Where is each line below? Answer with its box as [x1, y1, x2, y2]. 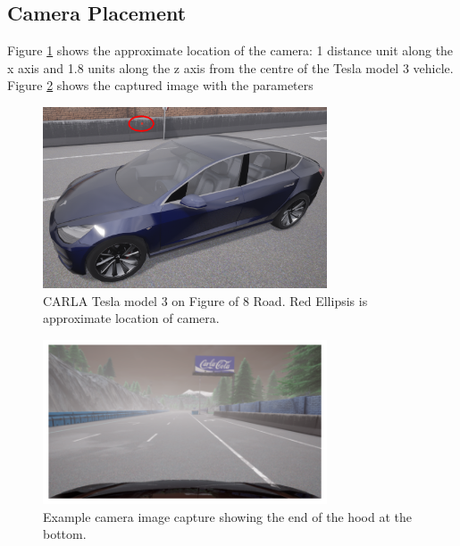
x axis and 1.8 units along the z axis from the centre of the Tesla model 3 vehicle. [7, 58, 454, 77]
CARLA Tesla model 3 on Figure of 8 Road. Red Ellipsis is [43, 291, 368, 310]
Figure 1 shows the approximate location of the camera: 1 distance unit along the [7, 41, 454, 60]
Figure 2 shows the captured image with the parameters [7, 76, 314, 95]
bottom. [43, 525, 87, 543]
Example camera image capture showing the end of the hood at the [43, 507, 412, 525]
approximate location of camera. [43, 309, 220, 327]
